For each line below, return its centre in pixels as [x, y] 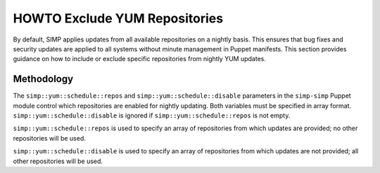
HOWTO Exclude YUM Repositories [118, 18]
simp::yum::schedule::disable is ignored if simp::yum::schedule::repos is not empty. [152, 115]
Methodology [43, 79]
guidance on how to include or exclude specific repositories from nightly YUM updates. [140, 59]
